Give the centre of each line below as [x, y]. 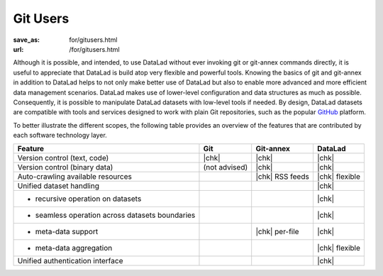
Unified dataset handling [58, 186]
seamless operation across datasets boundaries [115, 215]
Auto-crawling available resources [75, 177]
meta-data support [67, 232]
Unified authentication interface [70, 261]
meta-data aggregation [74, 248]
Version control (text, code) [63, 158]
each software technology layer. [60, 136]
